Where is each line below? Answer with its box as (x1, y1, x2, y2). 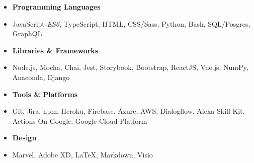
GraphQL (12, 28, 42, 39)
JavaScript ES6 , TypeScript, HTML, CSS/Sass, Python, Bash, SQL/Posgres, (12, 18, 250, 29)
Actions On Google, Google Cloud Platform (12, 115, 147, 126)
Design (12, 132, 37, 143)
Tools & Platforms (12, 89, 78, 99)
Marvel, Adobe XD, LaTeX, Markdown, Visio (12, 149, 153, 159)
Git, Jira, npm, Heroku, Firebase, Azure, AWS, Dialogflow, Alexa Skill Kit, (12, 106, 245, 116)
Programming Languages (12, 2, 101, 12)
